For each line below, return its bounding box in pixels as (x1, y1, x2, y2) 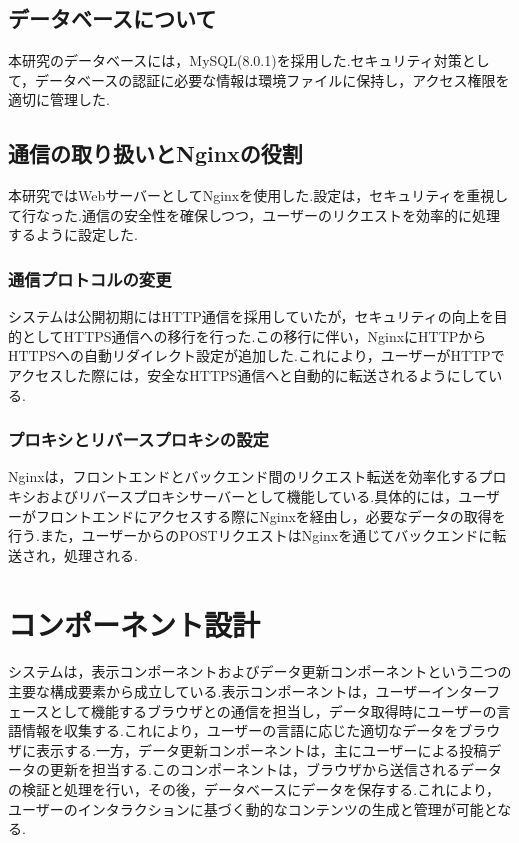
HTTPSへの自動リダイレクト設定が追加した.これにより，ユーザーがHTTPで (8, 345, 505, 366)
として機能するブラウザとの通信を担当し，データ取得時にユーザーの (49, 700, 497, 721)
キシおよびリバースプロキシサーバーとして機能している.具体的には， (8, 485, 459, 506)
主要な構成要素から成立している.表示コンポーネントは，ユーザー (8, 681, 432, 702)
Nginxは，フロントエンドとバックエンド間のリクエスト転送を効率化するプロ (8, 466, 507, 487)
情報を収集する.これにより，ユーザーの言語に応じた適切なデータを (21, 720, 459, 741)
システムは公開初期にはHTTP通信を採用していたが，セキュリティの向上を (8, 306, 494, 327)
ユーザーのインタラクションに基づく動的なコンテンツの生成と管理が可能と (8, 798, 498, 819)
